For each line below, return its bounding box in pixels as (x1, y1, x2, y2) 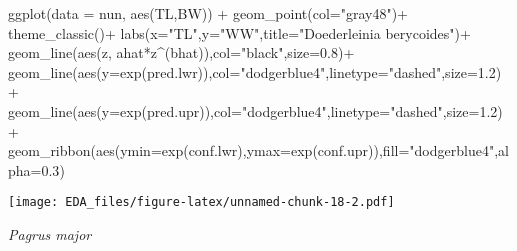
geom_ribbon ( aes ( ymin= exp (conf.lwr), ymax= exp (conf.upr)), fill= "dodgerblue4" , (8, 140, 499, 161)
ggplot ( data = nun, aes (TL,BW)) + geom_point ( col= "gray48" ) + (8, 3, 409, 23)
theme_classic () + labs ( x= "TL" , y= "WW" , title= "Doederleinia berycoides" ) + (8, 22, 471, 43)
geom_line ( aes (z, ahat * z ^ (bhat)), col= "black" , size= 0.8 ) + (8, 42, 355, 63)
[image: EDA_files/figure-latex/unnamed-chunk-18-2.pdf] (8, 195, 395, 210)
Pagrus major (8, 224, 92, 244)
